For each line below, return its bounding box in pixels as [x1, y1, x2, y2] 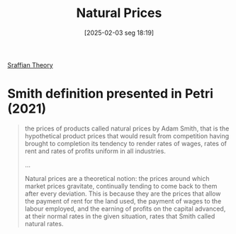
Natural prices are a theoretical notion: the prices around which [24, 174, 210, 182]
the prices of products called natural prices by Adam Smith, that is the [24, 124, 230, 133]
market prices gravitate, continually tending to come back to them [24, 182, 218, 190]
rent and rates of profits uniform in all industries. [24, 147, 167, 155]
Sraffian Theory [7, 60, 53, 69]
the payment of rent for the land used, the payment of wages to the [24, 196, 222, 205]
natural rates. [24, 219, 64, 228]
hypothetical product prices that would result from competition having [24, 131, 230, 140]
